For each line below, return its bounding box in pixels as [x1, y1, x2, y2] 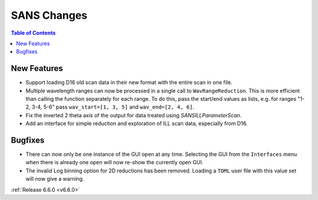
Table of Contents [11, 29, 56, 36]
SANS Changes [11, 9, 88, 22]
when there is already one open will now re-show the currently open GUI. [25, 159, 204, 166]
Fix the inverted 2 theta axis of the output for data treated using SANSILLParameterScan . [25, 111, 242, 118]
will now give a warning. [25, 175, 85, 182]
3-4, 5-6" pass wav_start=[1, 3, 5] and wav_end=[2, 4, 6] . [31, 103, 194, 111]
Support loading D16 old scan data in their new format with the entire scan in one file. [25, 79, 233, 86]
